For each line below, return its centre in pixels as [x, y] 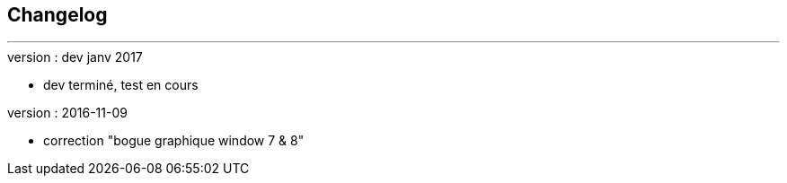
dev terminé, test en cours [121, 85]
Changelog [57, 15]
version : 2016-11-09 [67, 113]
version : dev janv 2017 [75, 57]
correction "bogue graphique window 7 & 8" [174, 141]
